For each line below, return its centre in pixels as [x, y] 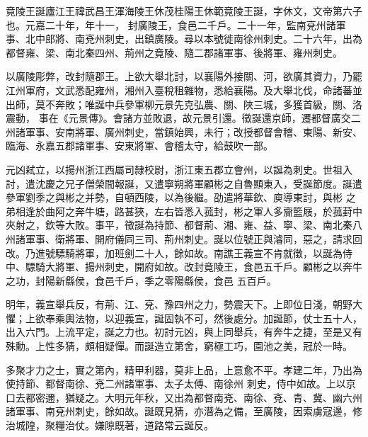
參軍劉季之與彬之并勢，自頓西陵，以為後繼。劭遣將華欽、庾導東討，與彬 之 [181, 197]
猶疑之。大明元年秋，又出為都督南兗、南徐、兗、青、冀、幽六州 [213, 397]
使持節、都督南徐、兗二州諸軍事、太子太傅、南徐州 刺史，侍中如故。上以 [176, 384]
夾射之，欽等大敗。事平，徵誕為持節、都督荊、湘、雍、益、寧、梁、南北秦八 [184, 225]
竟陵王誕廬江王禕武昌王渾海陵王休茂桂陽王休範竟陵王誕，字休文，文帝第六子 [184, 11]
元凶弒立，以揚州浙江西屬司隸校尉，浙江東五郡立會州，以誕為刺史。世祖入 [179, 169]
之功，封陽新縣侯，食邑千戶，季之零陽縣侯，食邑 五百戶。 [141, 280]
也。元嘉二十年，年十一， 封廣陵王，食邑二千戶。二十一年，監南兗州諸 [171, 24]
